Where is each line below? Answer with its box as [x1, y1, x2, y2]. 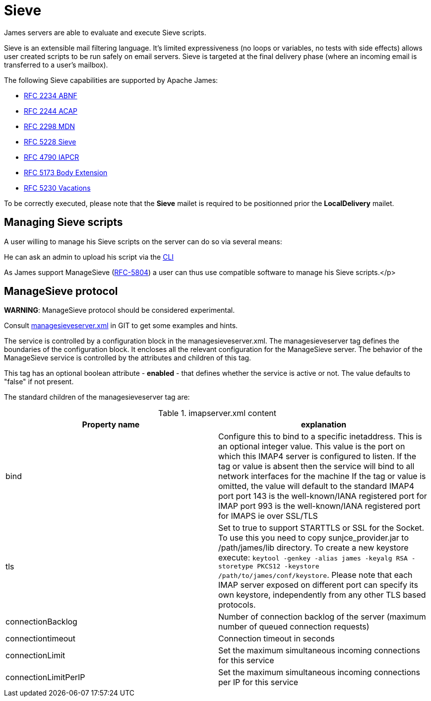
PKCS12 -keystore [257, 562, 319, 570]
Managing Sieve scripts [4, 216, 123, 229]
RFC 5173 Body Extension [24, 168, 108, 177]
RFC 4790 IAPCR [24, 152, 79, 161]
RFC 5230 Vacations [24, 183, 91, 192]
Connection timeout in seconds [218, 633, 335, 644]
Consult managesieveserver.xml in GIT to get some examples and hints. [4, 321, 238, 330]
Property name [82, 420, 140, 430]
